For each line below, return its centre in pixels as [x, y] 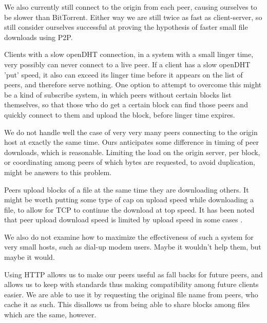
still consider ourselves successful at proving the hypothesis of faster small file [126, 27]
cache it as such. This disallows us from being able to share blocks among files [127, 304]
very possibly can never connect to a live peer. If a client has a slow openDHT [127, 64]
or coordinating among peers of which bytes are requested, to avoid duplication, [130, 162]
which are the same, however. [50, 315]
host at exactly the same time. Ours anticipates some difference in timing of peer [131, 142]
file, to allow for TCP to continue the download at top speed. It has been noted [129, 209]
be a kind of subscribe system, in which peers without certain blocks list [118, 94]
